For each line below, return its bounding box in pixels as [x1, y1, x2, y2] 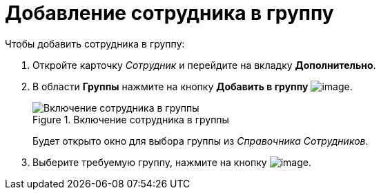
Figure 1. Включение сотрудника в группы [32, 113, 229, 125]
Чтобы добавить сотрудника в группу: [5, 37, 185, 50]
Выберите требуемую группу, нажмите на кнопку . [32, 156, 311, 168]
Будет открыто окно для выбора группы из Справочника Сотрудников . [32, 134, 369, 147]
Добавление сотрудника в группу [5, 1, 334, 25]
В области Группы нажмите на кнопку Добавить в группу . [32, 80, 353, 92]
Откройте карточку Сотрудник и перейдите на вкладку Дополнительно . [32, 59, 376, 71]
